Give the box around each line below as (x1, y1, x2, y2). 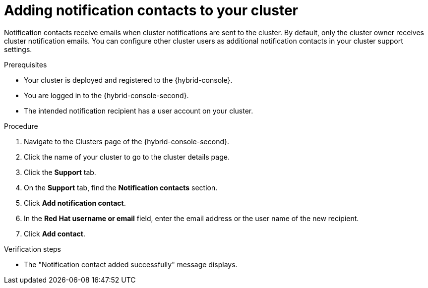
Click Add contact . (24, 229, 86, 238)
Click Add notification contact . (24, 198, 126, 207)
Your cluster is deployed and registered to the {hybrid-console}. (24, 75, 233, 84)
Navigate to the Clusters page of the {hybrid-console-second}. (24, 137, 229, 146)
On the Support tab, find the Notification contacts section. (24, 183, 218, 192)
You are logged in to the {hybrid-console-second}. (24, 91, 189, 100)
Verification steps (4, 244, 61, 253)
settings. (4, 45, 32, 54)
